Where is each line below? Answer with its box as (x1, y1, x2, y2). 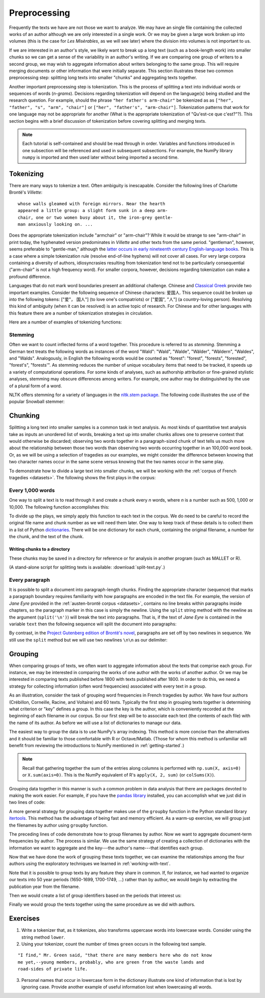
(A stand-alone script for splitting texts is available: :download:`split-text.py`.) (9, 564, 165, 570)
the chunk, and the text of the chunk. (9, 534, 84, 539)
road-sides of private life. (18, 966, 88, 972)
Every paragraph (9, 576, 50, 583)
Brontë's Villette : (9, 189, 43, 195)
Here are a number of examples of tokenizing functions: (9, 319, 122, 325)
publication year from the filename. (9, 884, 80, 890)
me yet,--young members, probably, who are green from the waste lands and (18, 959, 204, 965)
